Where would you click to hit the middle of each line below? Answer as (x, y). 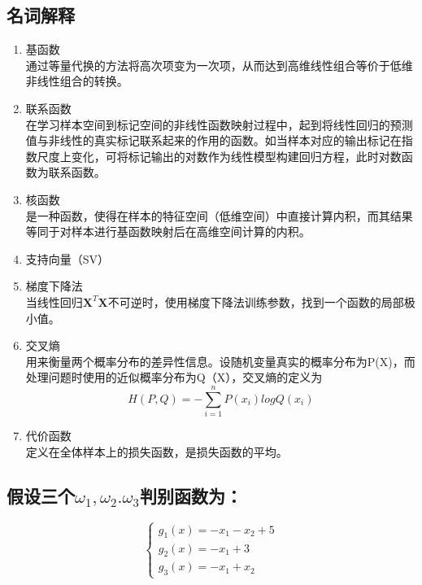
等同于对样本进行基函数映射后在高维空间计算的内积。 (168, 231)
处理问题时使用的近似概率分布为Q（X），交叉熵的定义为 (174, 377)
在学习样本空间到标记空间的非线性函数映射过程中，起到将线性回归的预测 (219, 124)
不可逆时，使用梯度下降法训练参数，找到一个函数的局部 (256, 301)
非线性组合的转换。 (77, 81)
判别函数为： (191, 495)
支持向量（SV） (67, 258)
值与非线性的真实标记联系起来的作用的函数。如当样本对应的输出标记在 (213, 140)
